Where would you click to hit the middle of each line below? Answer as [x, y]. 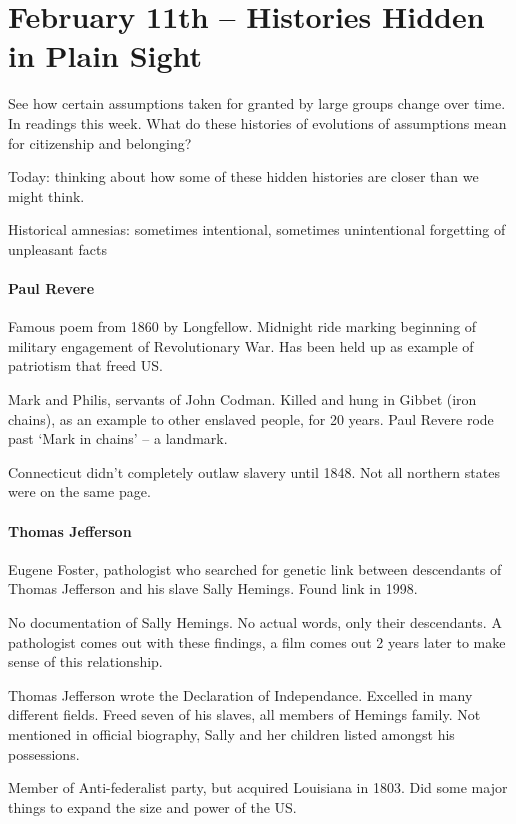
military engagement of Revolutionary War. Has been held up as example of [241, 345]
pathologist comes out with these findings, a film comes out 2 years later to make [257, 641]
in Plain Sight [105, 55]
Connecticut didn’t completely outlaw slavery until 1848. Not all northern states [254, 471]
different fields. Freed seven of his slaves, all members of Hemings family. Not [244, 714]
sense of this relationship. [85, 661]
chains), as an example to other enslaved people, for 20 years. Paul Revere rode [251, 418]
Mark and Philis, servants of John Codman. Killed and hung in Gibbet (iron [242, 399]
